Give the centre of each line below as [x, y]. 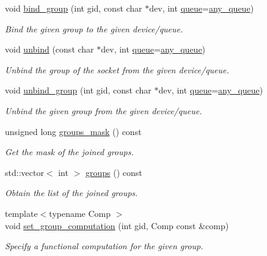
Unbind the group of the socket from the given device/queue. [117, 69]
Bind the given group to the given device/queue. [94, 28]
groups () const [114, 172]
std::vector [24, 172]
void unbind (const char [49, 49]
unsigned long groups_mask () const [73, 131]
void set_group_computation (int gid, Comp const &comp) [117, 225]
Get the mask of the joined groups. [69, 152]
